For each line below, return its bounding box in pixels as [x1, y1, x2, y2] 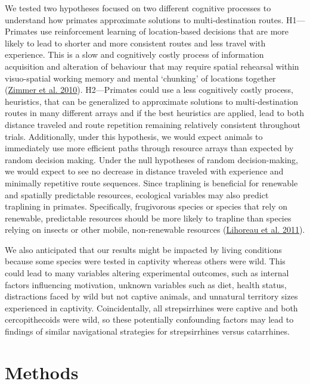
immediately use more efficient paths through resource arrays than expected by [5, 142, 294, 154]
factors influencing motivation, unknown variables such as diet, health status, [5, 278, 287, 291]
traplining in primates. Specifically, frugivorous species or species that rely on [5, 200, 288, 213]
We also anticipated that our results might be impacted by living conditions [5, 243, 282, 255]
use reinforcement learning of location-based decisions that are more [40, 25, 289, 38]
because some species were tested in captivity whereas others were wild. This [5, 255, 286, 267]
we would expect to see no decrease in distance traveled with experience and [5, 165, 284, 177]
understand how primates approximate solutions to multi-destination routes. [5, 13, 284, 26]
